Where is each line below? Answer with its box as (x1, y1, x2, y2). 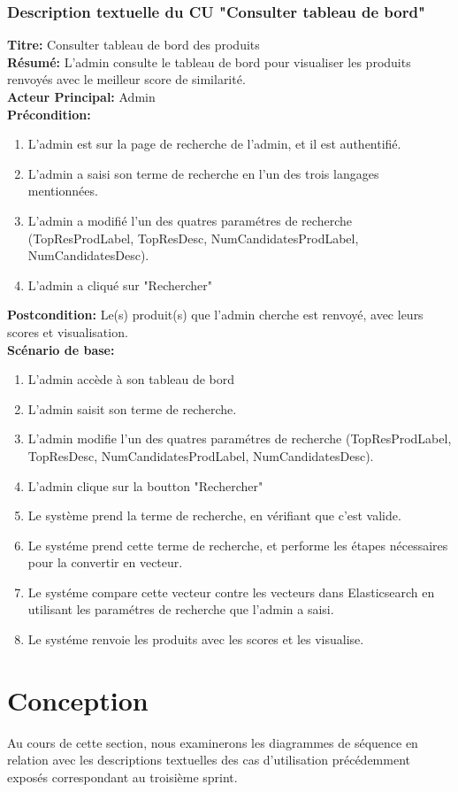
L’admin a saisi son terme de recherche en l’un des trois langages (27, 164, 379, 182)
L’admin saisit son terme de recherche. (27, 399, 237, 418)
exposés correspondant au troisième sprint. (7, 767, 238, 786)
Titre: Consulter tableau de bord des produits (7, 35, 260, 54)
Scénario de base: (7, 340, 115, 358)
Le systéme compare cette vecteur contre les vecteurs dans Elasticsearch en (27, 582, 435, 601)
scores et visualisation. (7, 322, 128, 341)
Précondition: (7, 104, 91, 123)
